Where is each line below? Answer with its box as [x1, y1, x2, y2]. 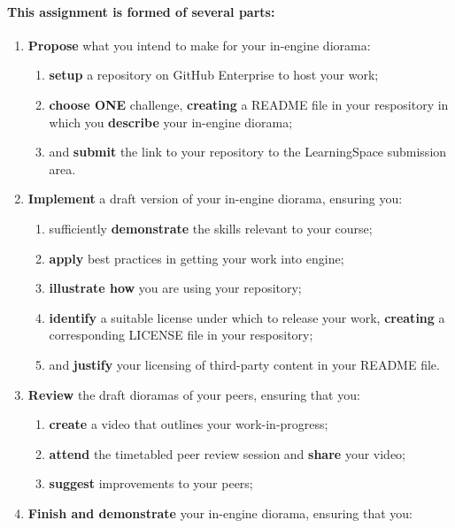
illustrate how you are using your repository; [49, 279, 302, 297]
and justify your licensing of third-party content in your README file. [49, 355, 440, 373]
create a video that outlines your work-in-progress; [49, 415, 328, 433]
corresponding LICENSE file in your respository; [49, 325, 313, 344]
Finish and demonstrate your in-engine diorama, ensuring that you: [27, 503, 413, 522]
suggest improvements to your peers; [49, 474, 253, 493]
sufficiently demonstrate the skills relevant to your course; [49, 218, 373, 237]
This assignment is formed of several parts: [7, 2, 275, 20]
